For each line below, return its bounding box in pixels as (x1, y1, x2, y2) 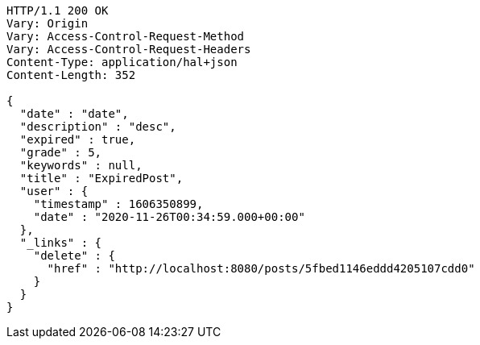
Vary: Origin (6, 17, 89, 30)
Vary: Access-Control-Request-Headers (6, 43, 251, 56)
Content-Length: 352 (6, 69, 136, 81)
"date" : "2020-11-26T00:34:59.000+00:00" (33, 210, 305, 223)
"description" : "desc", (19, 120, 176, 133)
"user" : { (19, 185, 89, 197)
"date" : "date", (19, 107, 129, 120)
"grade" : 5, (19, 146, 102, 159)
